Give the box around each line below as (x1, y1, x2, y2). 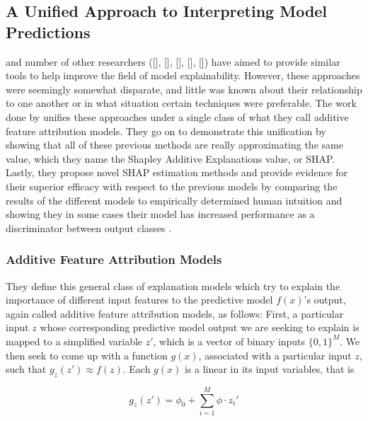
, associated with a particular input (198, 347, 352, 362)
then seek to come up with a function (6, 347, 168, 362)
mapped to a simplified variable (6, 333, 143, 348)
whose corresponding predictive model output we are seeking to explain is (40, 320, 360, 335)
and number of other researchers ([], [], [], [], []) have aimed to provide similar (6, 54, 340, 69)
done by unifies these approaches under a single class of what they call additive (6, 109, 349, 124)
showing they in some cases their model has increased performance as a (6, 207, 315, 221)
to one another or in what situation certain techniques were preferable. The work (6, 96, 357, 110)
